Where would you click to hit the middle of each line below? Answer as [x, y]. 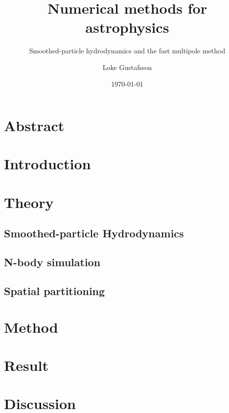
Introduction [47, 164]
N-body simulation [52, 262]
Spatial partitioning [55, 290]
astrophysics [127, 27]
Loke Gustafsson [127, 67]
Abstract [34, 126]
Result [26, 365]
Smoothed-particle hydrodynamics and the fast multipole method [127, 51]
